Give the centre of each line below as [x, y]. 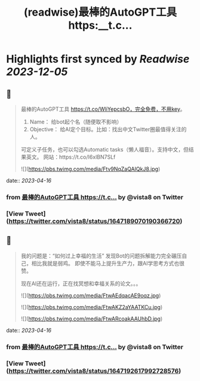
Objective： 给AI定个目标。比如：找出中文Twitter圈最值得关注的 [108, 129]
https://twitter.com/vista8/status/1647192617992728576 [94, 371]
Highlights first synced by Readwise [98, 59]
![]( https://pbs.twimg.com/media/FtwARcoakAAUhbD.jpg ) [92, 319]
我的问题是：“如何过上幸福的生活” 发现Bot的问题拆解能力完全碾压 [101, 256]
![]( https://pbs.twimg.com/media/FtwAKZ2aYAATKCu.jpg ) [92, 307]
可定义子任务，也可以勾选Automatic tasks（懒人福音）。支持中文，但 [105, 149]
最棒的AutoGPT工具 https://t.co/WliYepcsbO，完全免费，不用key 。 [103, 109]
